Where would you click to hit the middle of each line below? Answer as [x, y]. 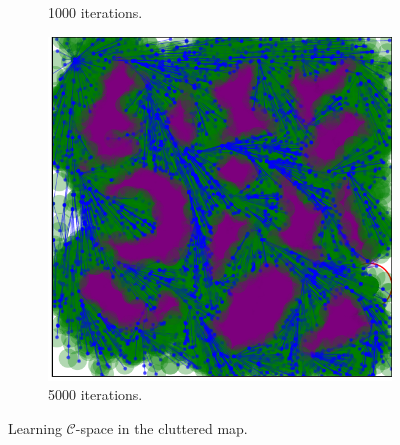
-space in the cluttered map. [161, 427]
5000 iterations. [95, 394]
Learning [35, 427]
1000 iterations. [95, 12]
